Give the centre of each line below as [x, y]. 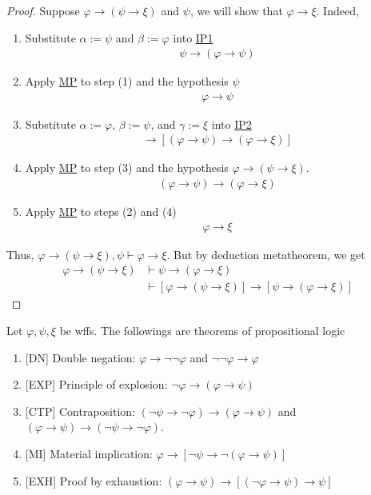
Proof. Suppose [43, 10]
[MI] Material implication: [89, 453]
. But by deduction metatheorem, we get [266, 254]
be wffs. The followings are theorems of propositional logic [202, 330]
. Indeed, [337, 10]
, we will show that [236, 10]
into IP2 [231, 124]
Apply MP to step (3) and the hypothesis [127, 168]
